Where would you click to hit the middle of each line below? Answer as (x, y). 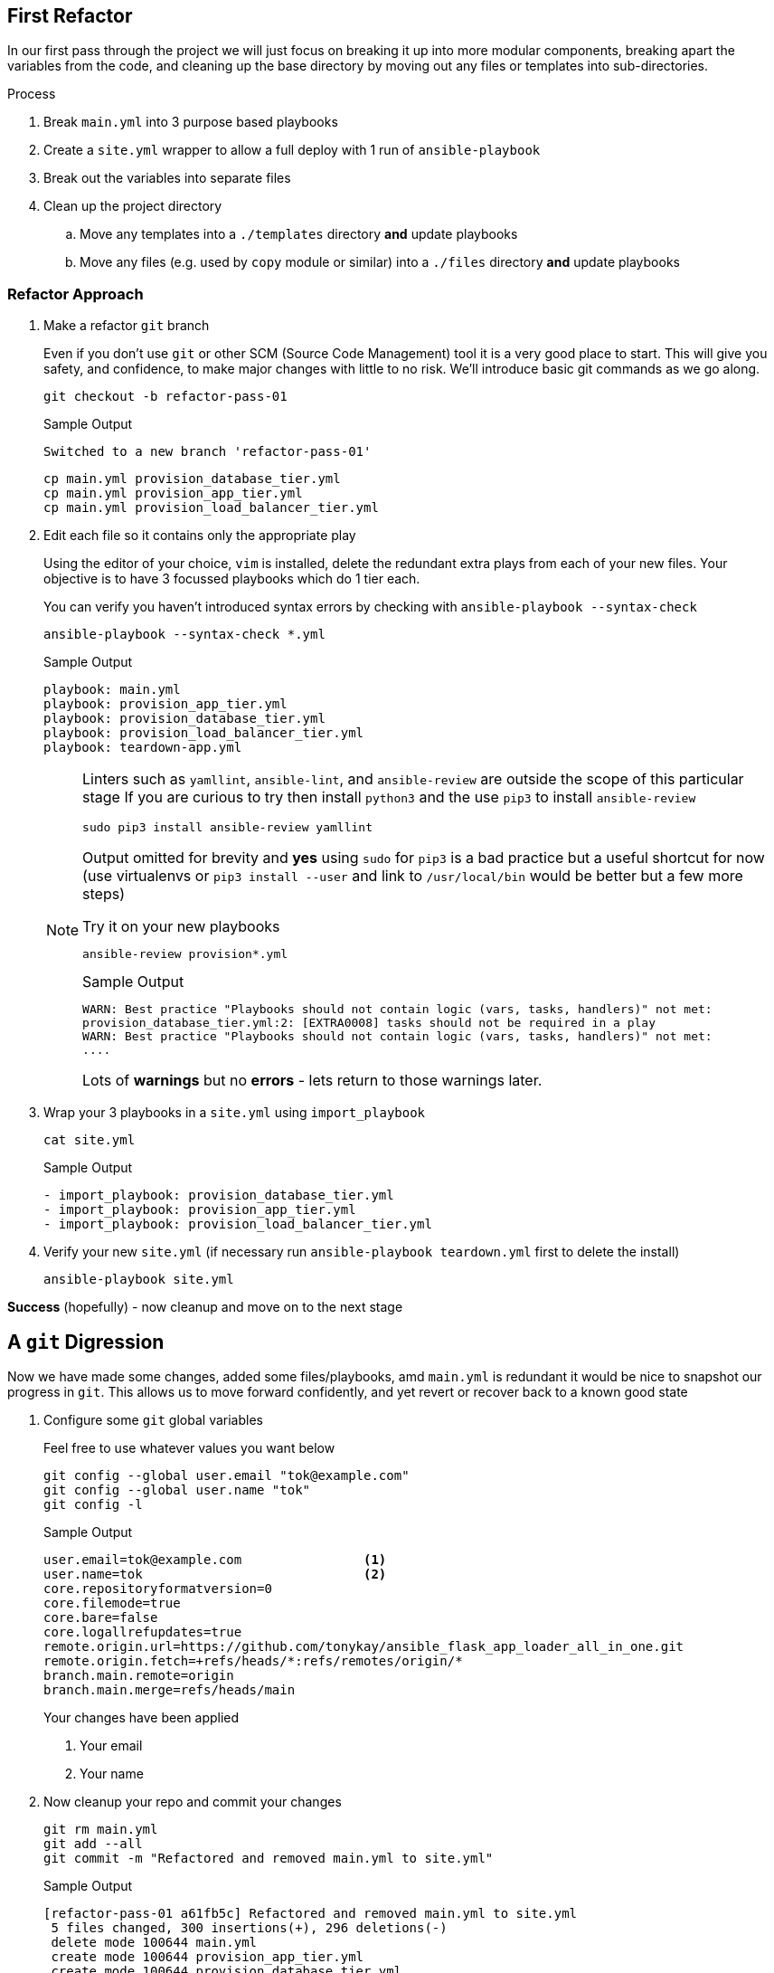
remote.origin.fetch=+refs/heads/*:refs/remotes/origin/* (253, 1661)
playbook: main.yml (112, 690)
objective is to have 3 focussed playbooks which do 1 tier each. (232, 579)
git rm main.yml (101, 1830)
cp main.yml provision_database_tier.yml (192, 479)
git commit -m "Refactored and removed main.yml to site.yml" (269, 1859)
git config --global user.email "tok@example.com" (227, 1476)
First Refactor (70, 16)
